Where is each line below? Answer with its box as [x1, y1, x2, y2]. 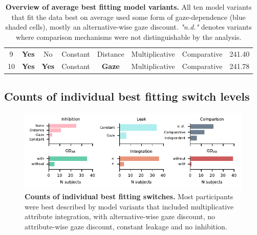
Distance [97, 48, 124, 59]
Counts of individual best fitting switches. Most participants [25, 191, 233, 201]
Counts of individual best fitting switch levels [4, 88, 250, 104]
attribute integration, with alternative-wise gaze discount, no [25, 211, 216, 222]
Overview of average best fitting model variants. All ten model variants [5, 2, 252, 12]
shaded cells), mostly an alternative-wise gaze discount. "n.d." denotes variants [5, 21, 252, 32]
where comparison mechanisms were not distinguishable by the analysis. [15, 31, 242, 42]
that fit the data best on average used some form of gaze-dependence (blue [11, 11, 246, 22]
